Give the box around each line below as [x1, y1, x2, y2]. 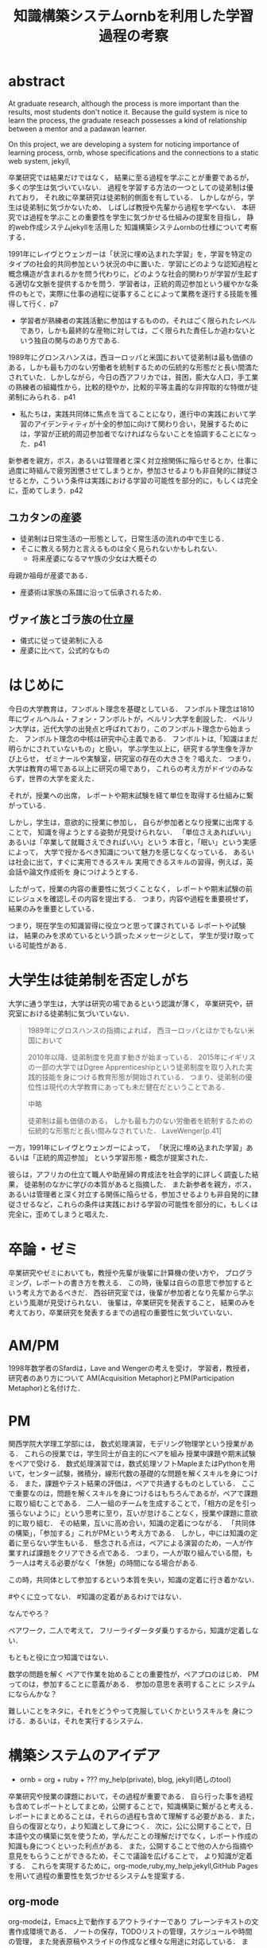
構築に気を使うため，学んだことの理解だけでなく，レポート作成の [42, 1831, 258, 1841]
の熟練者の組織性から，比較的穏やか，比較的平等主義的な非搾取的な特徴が [8, 382, 252, 392]
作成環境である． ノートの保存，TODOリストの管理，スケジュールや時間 [14, 1927, 253, 1936]
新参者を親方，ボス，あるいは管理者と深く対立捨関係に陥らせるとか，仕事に [8, 455, 258, 465]
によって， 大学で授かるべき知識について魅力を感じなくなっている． [8, 847, 232, 857]
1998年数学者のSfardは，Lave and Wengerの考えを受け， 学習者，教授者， [8, 1364, 254, 1373]
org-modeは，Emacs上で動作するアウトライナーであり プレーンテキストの [8, 1917, 252, 1926]
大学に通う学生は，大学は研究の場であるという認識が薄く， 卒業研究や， [8, 999, 246, 1009]
